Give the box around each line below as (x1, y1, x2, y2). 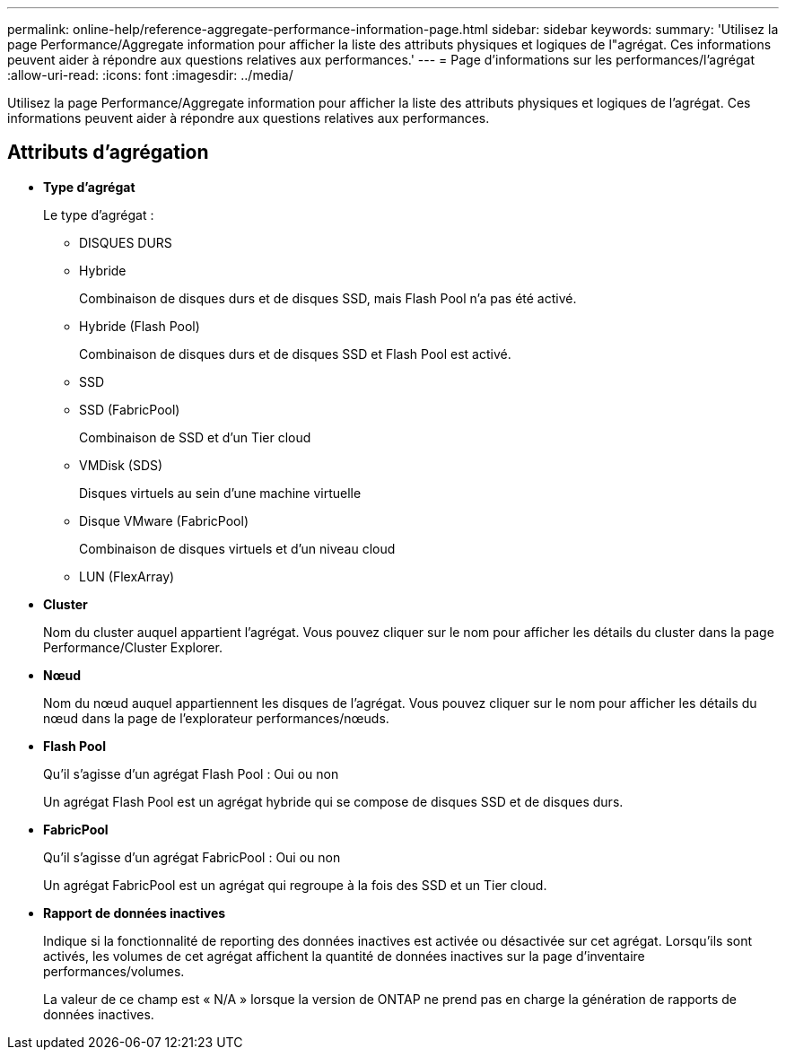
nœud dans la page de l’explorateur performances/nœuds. (43, 710, 389, 726)
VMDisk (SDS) (79, 457, 163, 473)
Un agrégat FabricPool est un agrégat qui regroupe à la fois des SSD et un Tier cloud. (43, 877, 547, 893)
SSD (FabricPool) (79, 401, 180, 417)
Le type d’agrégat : (43, 206, 154, 223)
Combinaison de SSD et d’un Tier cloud (79, 429, 311, 445)
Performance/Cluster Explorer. (43, 639, 223, 655)
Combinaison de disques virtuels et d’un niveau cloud (79, 540, 396, 556)
